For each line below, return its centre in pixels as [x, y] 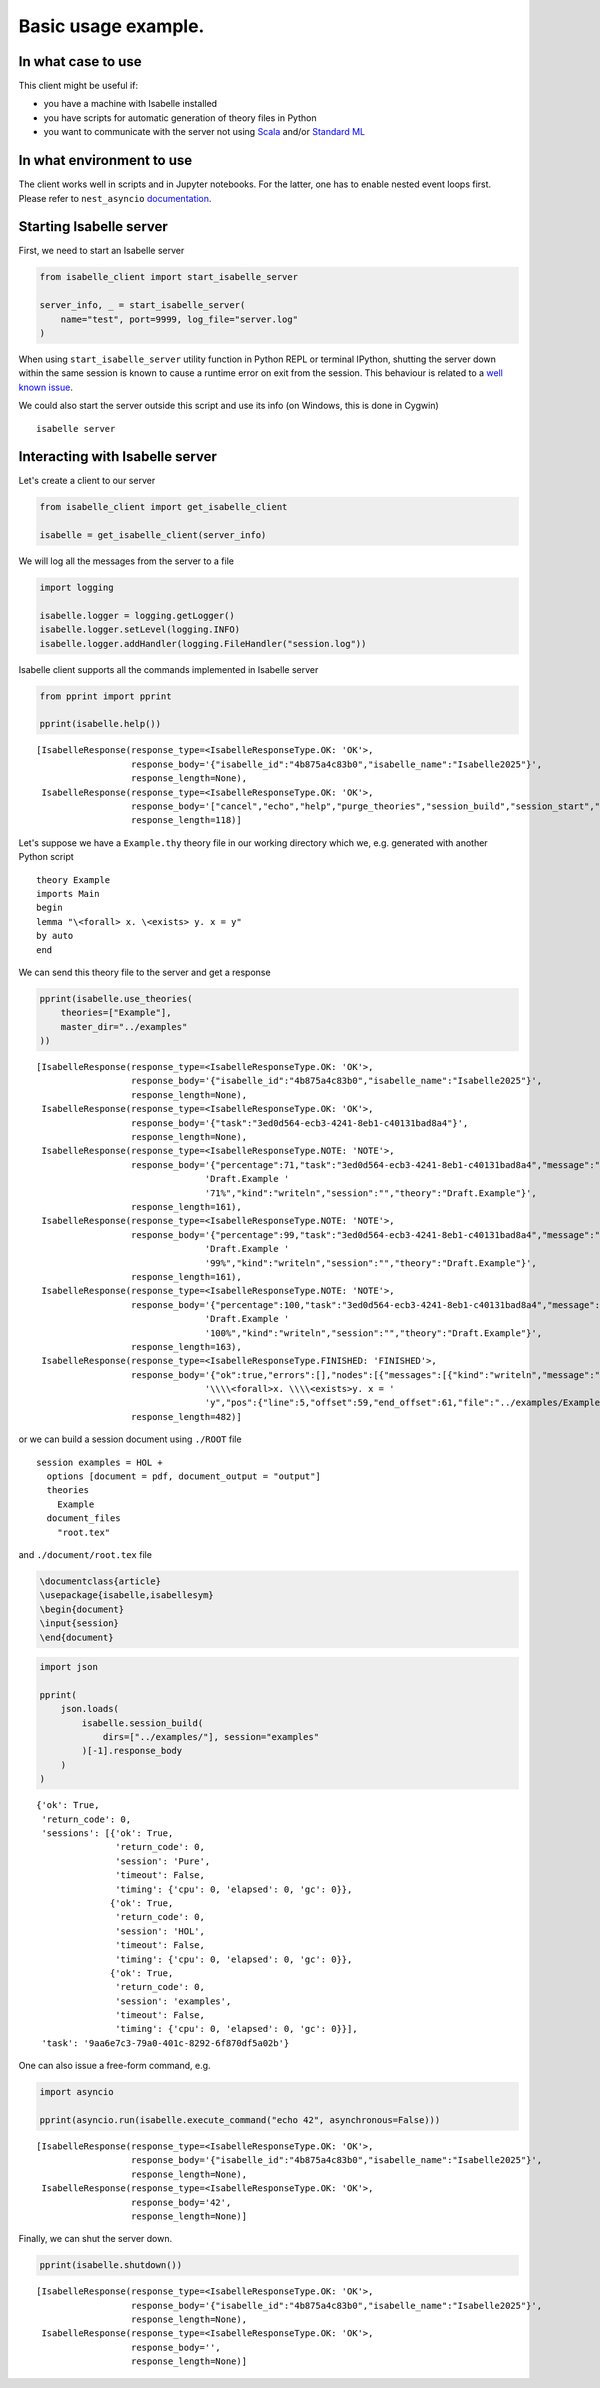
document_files [83, 1518]
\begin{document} [82, 1609]
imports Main [68, 893]
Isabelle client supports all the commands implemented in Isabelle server [168, 669]
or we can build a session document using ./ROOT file [130, 1439]
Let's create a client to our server [87, 481]
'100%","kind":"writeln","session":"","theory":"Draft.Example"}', [373, 1333]
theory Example [73, 879]
